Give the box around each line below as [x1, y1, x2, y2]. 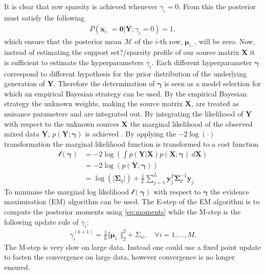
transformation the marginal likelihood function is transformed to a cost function [4, 138, 258, 149]
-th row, [158, 36, 183, 47]
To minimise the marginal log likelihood [4, 186, 129, 197]
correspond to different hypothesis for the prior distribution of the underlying [4, 68, 247, 79]
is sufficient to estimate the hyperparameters [4, 56, 144, 67]
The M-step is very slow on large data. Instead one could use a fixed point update [4, 241, 261, 252]
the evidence [210, 186, 249, 197]
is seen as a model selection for [164, 78, 261, 89]
